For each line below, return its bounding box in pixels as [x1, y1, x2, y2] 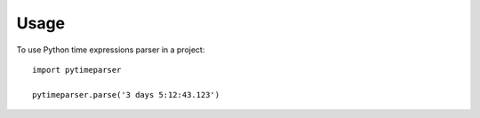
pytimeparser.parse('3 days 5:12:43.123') [32, 90, 220, 99]
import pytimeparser [32, 65, 122, 75]
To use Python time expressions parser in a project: [16, 44, 205, 55]
